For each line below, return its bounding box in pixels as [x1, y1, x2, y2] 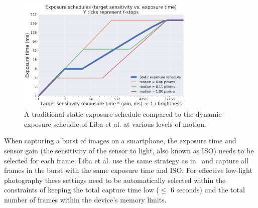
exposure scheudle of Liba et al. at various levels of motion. [24, 118, 207, 129]
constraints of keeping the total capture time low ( [4, 184, 159, 195]
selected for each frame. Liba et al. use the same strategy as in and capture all [4, 155, 248, 165]
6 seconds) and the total [170, 184, 245, 195]
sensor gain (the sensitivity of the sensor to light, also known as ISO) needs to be [4, 145, 254, 155]
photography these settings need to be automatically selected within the [4, 174, 226, 185]
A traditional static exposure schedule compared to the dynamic [24, 109, 222, 119]
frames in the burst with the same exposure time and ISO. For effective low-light [4, 165, 252, 175]
